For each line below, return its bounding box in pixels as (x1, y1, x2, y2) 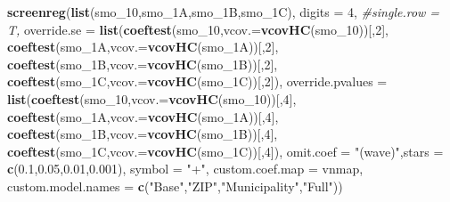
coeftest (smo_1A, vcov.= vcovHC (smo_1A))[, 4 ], (7, 107, 279, 125)
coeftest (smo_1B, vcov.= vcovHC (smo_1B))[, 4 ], (7, 125, 278, 143)
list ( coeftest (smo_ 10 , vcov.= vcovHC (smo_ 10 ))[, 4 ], (7, 89, 297, 108)
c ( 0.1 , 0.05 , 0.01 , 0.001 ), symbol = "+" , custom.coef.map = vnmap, (7, 159, 364, 178)
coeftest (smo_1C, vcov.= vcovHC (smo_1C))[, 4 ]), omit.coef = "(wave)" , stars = (7, 141, 444, 160)
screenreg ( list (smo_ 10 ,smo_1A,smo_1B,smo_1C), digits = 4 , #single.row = (7, 3, 440, 20)
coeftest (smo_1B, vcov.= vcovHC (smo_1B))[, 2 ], (7, 54, 278, 73)
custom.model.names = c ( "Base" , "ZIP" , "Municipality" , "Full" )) (7, 176, 343, 195)
